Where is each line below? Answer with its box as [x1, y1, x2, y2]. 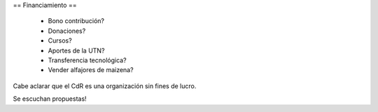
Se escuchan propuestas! [13, 94, 87, 103]
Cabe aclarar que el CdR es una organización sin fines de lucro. [13, 81, 197, 90]
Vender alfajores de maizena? [48, 66, 134, 74]
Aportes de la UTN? [48, 46, 105, 55]
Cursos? [48, 36, 73, 45]
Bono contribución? [48, 17, 105, 25]
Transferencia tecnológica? [48, 56, 127, 64]
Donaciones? [48, 27, 86, 35]
